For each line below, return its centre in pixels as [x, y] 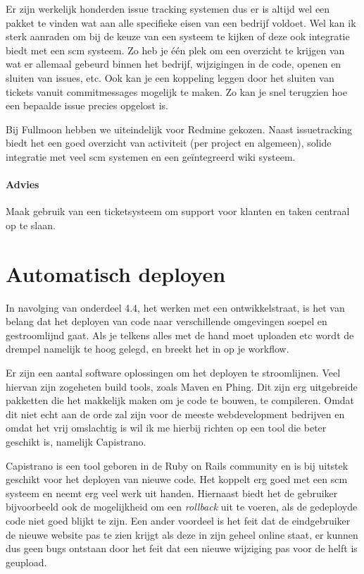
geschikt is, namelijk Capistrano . [76, 441]
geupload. [26, 562]
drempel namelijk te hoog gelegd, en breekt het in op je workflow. [148, 349]
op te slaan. [31, 225]
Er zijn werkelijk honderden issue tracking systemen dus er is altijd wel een [168, 8]
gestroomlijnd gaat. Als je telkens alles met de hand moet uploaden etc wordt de [180, 335]
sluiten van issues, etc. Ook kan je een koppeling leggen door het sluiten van [170, 77]
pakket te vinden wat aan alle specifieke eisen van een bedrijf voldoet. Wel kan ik [181, 22]
